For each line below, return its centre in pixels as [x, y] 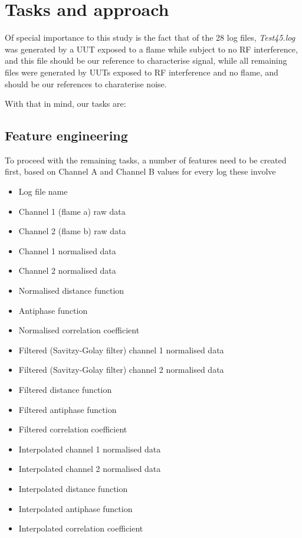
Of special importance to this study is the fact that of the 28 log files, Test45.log [150, 37]
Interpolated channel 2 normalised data [90, 469]
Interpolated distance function [73, 488]
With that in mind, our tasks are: [65, 104]
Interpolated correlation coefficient [81, 528]
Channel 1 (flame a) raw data [72, 211]
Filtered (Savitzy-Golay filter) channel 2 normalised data [121, 370]
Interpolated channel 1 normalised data [90, 449]
